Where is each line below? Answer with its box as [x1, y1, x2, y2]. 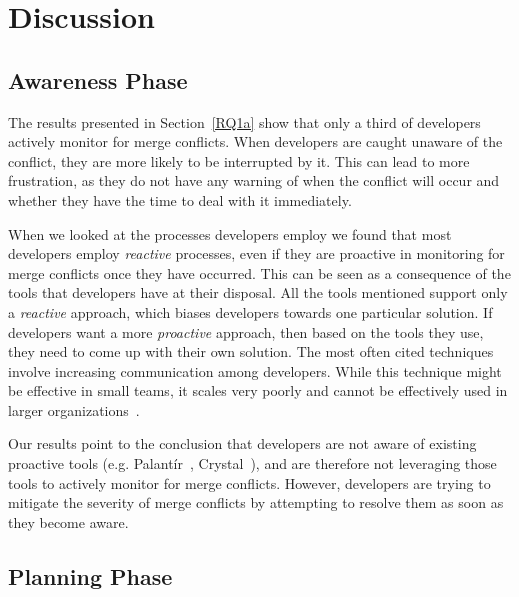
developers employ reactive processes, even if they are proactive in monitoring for [8, 243, 505, 264]
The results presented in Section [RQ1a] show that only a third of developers [8, 111, 481, 132]
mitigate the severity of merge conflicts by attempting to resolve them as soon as [8, 492, 504, 513]
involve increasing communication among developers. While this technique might [8, 360, 502, 381]
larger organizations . [8, 399, 140, 420]
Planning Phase [8, 560, 173, 591]
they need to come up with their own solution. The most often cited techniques [8, 341, 494, 362]
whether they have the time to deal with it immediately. [8, 189, 352, 210]
